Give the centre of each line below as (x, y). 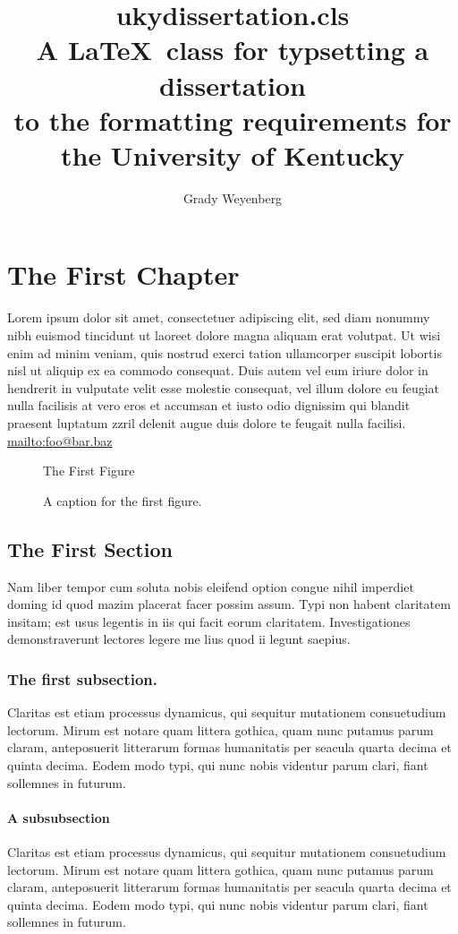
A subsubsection (59, 817)
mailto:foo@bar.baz (60, 440)
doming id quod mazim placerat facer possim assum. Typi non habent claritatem (229, 604)
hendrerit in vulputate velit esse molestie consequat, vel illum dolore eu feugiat (224, 387)
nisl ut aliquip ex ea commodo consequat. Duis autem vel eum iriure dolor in (218, 370)
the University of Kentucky (233, 154)
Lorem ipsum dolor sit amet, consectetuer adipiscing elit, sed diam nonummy (219, 317)
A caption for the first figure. (123, 500)
